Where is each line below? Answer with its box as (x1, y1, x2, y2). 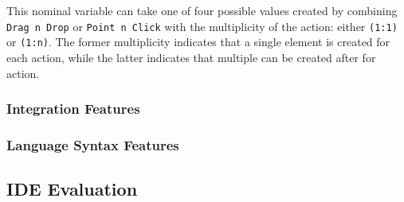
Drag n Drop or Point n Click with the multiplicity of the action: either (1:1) (6, 17, 398, 34)
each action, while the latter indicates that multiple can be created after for (6, 49, 376, 65)
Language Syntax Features (6, 134, 179, 154)
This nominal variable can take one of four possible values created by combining (6, 2, 398, 18)
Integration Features (6, 99, 140, 118)
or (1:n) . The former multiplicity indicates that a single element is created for (6, 33, 390, 50)
